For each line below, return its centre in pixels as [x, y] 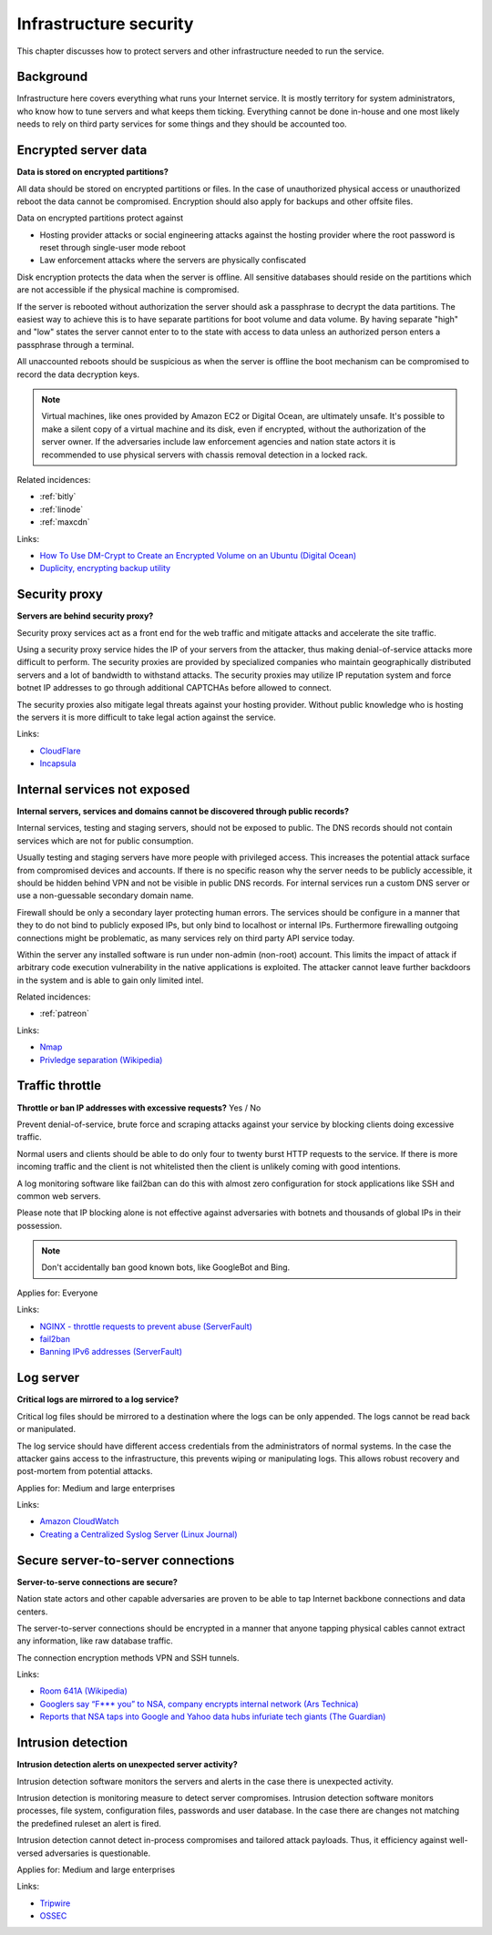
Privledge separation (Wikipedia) [101, 1060]
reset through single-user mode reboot [113, 248]
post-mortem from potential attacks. [85, 1471]
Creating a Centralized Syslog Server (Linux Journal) [138, 1534]
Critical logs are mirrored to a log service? [98, 1399]
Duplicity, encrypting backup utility [105, 568]
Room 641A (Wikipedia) [83, 1691]
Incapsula [58, 763]
